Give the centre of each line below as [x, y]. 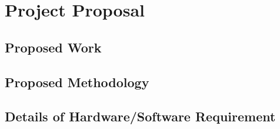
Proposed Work [53, 47]
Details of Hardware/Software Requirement [140, 116]
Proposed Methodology [77, 82]
